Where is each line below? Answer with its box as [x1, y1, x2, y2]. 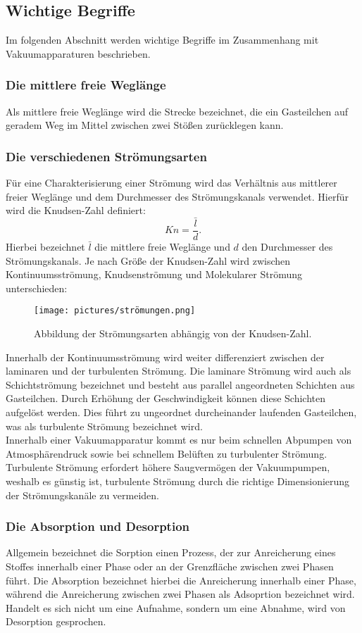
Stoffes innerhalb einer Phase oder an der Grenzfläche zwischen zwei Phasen [6, 559, 334, 574]
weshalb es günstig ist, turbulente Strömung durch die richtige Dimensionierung [6, 474, 350, 489]
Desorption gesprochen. [6, 614, 106, 629]
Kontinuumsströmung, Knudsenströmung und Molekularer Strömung [6, 267, 302, 282]
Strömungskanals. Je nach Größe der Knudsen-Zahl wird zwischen [6, 253, 291, 268]
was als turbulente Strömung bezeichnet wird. [6, 418, 203, 433]
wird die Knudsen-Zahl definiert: [6, 203, 146, 218]
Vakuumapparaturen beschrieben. [6, 46, 151, 61]
